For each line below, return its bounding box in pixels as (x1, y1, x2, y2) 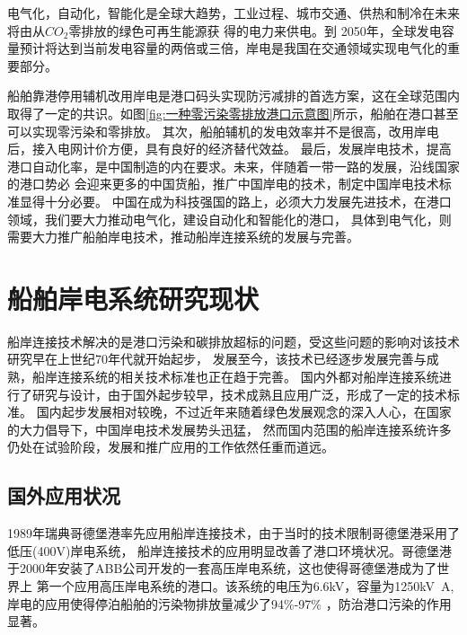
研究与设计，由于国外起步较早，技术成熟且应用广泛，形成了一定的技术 (31, 384, 447, 403)
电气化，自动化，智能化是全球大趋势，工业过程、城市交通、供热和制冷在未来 (7, 4, 460, 22)
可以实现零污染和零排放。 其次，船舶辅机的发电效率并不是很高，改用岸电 (7, 121, 439, 140)
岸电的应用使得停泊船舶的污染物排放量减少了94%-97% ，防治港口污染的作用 (7, 594, 452, 613)
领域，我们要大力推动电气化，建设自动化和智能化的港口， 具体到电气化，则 (7, 209, 452, 228)
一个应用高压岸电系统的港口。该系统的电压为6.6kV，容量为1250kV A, (48, 576, 454, 595)
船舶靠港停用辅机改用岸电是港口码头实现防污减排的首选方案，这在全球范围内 (7, 86, 460, 105)
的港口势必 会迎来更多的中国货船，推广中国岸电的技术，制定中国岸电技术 (7, 174, 439, 193)
